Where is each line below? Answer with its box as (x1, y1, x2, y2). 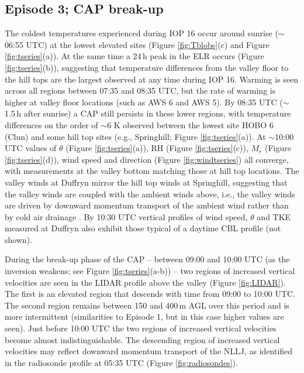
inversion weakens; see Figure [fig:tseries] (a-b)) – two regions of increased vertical (5, 265, 295, 277)
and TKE (257, 210, 291, 223)
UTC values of (5, 142, 57, 154)
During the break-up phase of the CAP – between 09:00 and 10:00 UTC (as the (5, 253, 290, 265)
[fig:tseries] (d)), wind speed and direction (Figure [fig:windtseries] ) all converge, (5, 153, 289, 165)
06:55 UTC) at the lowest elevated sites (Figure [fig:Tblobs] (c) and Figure (5, 38, 270, 50)
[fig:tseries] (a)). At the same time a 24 (5, 50, 141, 62)
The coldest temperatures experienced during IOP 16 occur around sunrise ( (5, 27, 278, 39)
